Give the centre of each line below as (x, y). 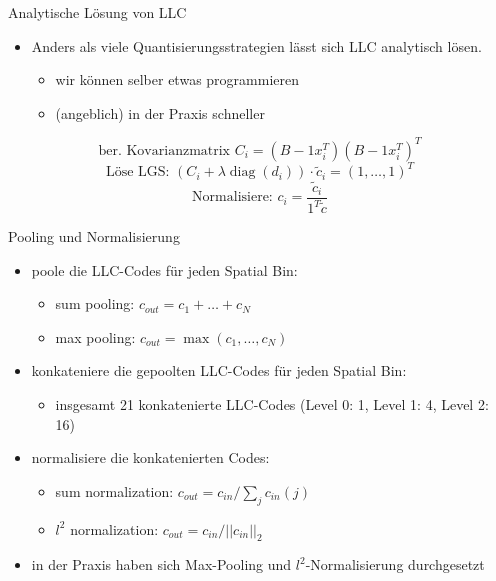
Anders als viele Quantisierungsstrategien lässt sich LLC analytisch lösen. (256, 45)
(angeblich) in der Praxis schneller (160, 112)
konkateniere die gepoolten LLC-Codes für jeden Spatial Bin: (219, 370)
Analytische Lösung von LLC (97, 12)
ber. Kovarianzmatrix (164, 150)
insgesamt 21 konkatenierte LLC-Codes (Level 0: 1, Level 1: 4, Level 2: (272, 403)
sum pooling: (95, 303)
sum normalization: (114, 490)
